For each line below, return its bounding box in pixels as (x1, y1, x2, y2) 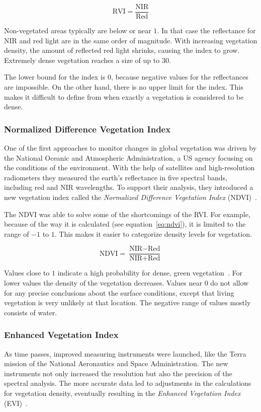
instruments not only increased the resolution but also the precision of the (4, 368, 232, 378)
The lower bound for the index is (4, 72, 106, 82)
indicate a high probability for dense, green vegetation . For (57, 267, 242, 278)
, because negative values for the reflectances (111, 72, 248, 82)
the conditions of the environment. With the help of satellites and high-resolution (4, 162, 255, 173)
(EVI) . (4, 397, 28, 408)
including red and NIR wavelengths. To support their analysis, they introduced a (4, 182, 253, 192)
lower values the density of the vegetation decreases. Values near (4, 278, 203, 288)
